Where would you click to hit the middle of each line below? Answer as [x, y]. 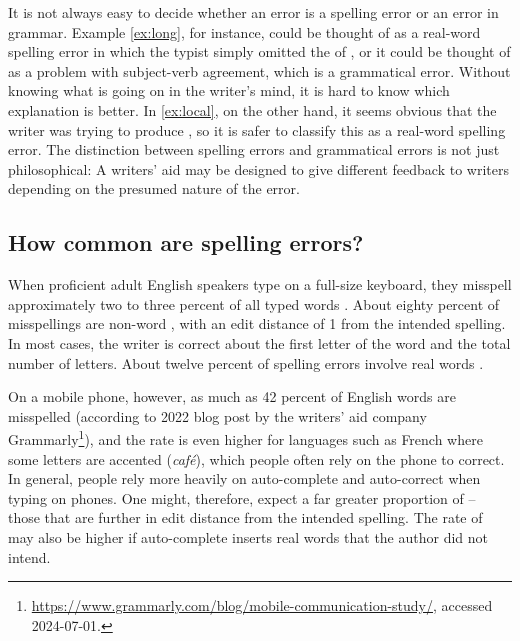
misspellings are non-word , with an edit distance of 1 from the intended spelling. [257, 323]
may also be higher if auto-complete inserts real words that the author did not [248, 536]
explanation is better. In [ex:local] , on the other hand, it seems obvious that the [252, 109]
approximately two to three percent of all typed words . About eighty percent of [254, 303]
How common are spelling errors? [186, 242]
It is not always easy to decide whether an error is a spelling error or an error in [253, 12]
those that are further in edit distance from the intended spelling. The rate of [245, 517]
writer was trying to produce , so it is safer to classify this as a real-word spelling [257, 129]
